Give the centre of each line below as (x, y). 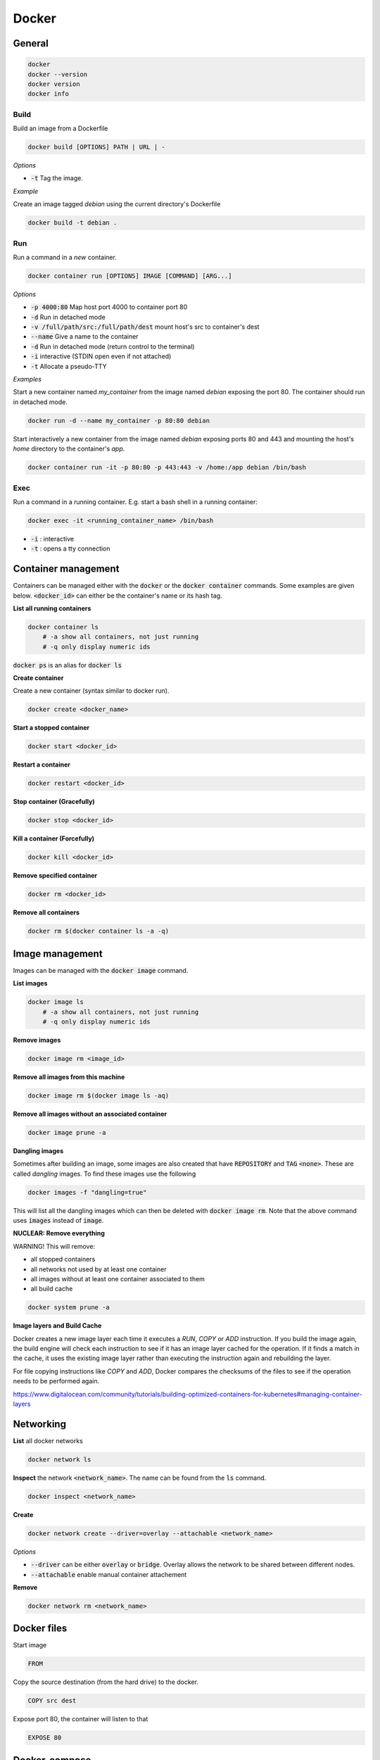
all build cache (52, 1289)
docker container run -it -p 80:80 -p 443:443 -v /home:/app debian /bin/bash (167, 467)
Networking (40, 1424)
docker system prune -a (69, 1307)
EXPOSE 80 (45, 1738)
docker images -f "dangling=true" (87, 1192)
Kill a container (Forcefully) (54, 838)
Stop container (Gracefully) (54, 802)
